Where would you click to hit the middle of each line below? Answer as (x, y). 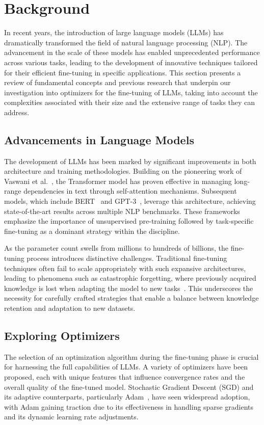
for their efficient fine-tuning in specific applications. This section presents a (123, 72)
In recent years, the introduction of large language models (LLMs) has (114, 32)
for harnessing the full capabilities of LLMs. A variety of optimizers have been (126, 367)
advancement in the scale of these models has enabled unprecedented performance (132, 52)
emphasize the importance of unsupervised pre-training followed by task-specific (129, 221)
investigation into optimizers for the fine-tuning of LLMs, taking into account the (131, 92)
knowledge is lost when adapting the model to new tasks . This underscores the (129, 288)
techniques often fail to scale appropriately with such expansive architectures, (125, 268)
